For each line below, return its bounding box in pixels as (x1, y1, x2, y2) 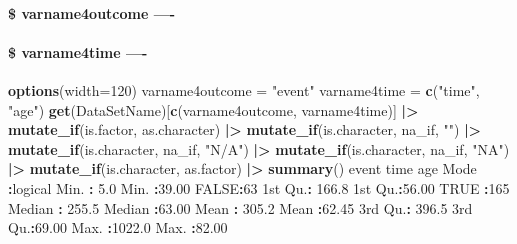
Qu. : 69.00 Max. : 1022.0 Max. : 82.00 (8, 217, 228, 238)
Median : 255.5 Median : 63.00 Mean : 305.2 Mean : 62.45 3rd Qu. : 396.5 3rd (8, 197, 473, 218)
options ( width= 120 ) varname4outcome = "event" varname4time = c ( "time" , (8, 79, 480, 100)
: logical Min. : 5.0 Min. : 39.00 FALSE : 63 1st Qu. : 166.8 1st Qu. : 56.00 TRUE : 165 (8, 177, 510, 198)
